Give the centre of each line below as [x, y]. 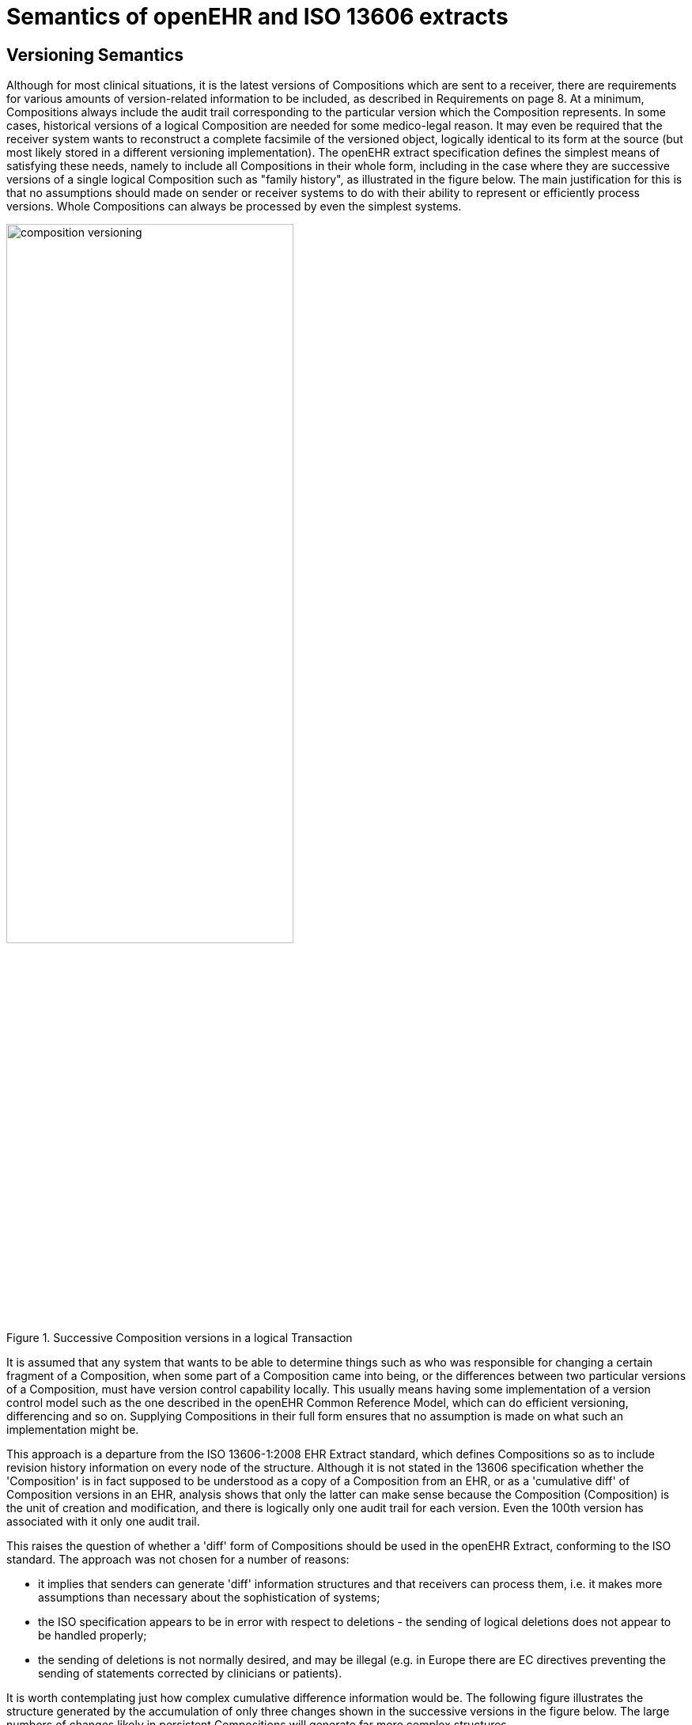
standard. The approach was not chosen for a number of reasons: [178, 1559]
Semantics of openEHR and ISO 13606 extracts [257, 17]
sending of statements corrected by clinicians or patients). [190, 1673]
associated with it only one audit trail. [103, 1521]
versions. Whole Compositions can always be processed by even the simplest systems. [234, 207]
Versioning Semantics [95, 55]
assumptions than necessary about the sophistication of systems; [209, 1597]
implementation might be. [73, 1429]
